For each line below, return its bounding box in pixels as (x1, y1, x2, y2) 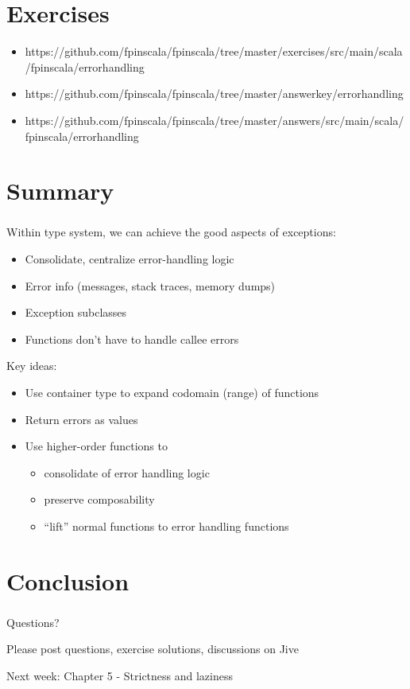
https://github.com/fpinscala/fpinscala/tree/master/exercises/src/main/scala (25, 43, 403, 60)
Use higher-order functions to (25, 438, 168, 454)
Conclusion (6, 564, 130, 597)
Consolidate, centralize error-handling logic (25, 250, 234, 267)
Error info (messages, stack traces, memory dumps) (25, 277, 276, 294)
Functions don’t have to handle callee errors (25, 330, 239, 347)
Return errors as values (25, 411, 138, 427)
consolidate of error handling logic (44, 464, 210, 481)
